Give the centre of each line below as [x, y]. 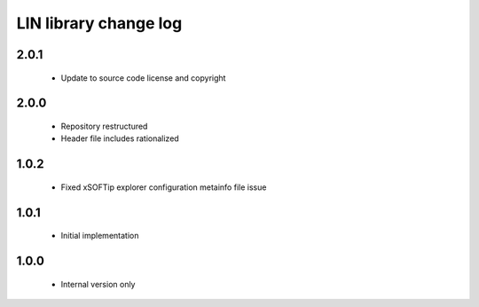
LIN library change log [99, 23]
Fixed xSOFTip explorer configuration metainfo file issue [164, 187]
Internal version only [98, 284]
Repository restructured [104, 126]
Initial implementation [100, 236]
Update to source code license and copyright [143, 78]
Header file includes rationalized [120, 138]
